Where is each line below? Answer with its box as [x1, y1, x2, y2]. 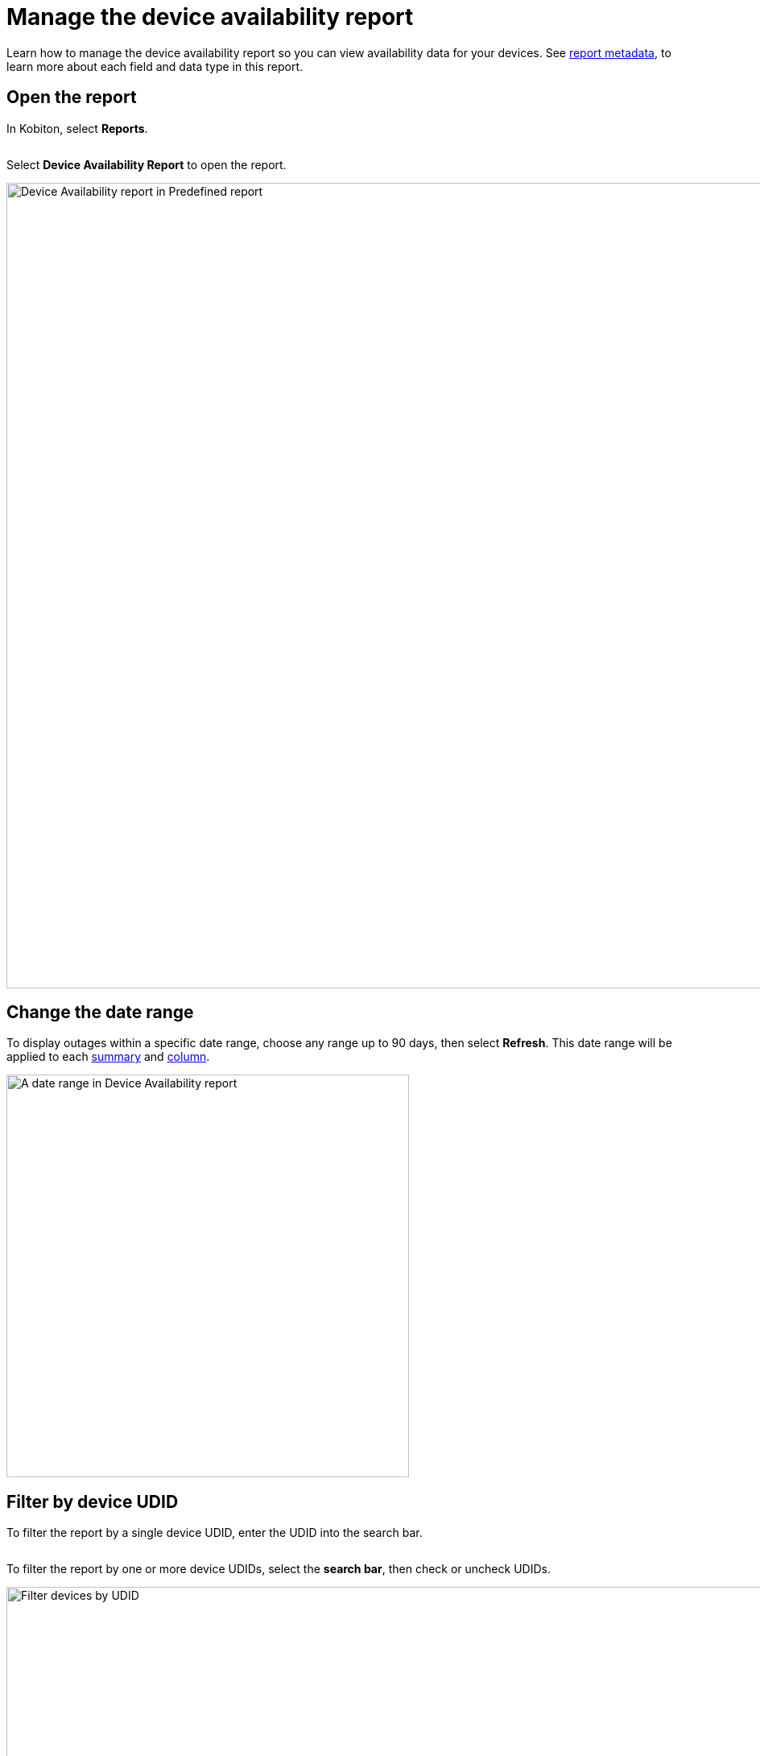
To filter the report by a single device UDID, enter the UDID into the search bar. [6, 1526, 423, 1540]
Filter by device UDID [6, 1491, 179, 1512]
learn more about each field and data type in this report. [6, 59, 304, 73]
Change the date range [6, 1002, 194, 1023]
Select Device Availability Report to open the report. [6, 157, 287, 172]
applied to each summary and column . [6, 1050, 210, 1064]
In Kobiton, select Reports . [6, 121, 148, 135]
